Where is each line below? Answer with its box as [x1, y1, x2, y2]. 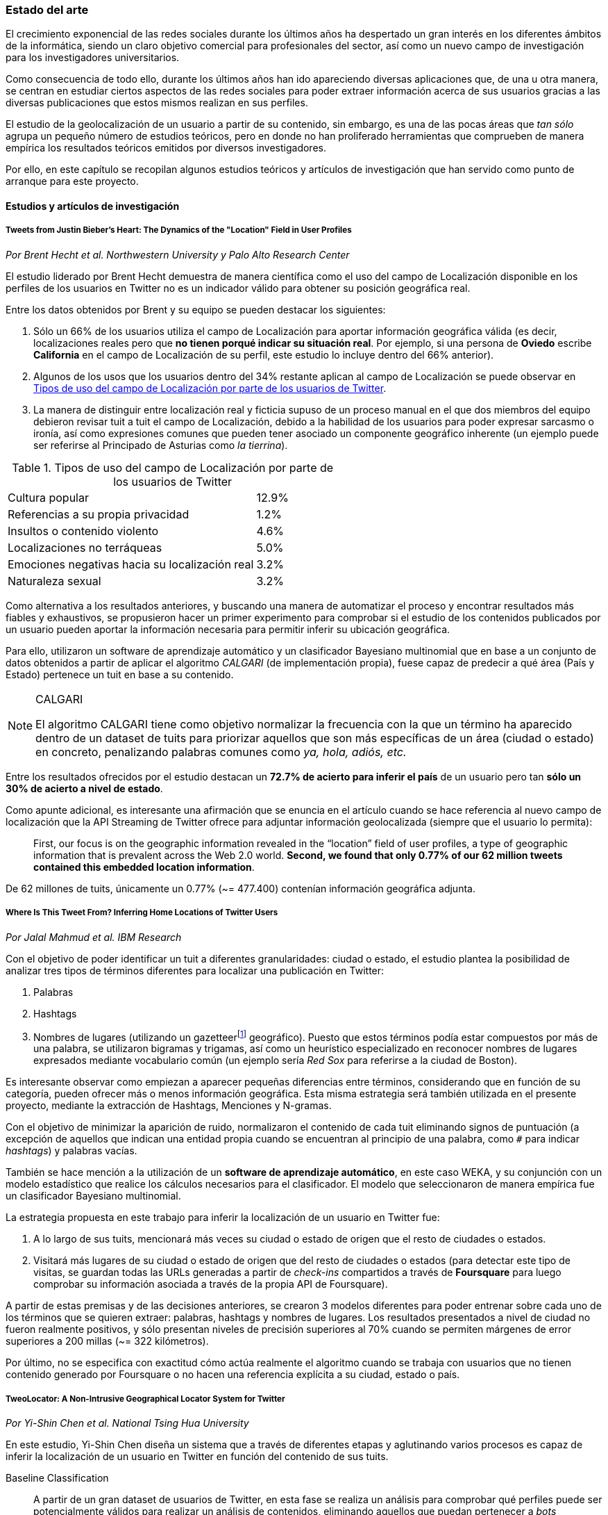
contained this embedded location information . [33, 860, 255, 873]
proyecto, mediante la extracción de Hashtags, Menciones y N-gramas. [6, 1099, 332, 1112]
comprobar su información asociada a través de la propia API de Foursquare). [33, 1278, 388, 1291]
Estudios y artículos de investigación [6, 199, 180, 212]
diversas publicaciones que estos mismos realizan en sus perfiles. [6, 97, 308, 109]
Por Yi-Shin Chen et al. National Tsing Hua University [6, 1416, 249, 1429]
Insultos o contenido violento [8, 523, 159, 538]
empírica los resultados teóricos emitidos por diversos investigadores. [6, 142, 326, 154]
